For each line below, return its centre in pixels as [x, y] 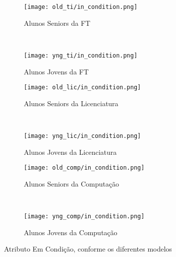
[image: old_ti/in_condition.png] [81, 7]
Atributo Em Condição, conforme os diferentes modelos [88, 249]
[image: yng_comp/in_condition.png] [84, 217]
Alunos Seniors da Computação [71, 183]
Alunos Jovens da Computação [71, 232]
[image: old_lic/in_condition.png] [83, 88]
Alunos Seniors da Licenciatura [71, 103]
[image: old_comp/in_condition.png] [84, 168]
